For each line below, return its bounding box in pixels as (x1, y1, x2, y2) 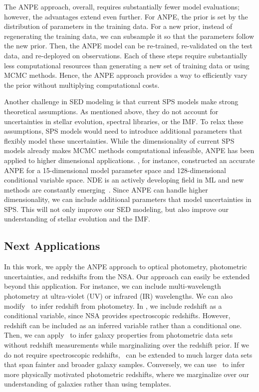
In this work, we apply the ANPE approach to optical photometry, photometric (4, 261, 247, 272)
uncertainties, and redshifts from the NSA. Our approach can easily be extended (4, 271, 250, 281)
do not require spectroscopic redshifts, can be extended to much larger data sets (4, 349, 253, 360)
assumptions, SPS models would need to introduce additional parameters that (4, 126, 243, 136)
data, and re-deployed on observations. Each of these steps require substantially (4, 50, 248, 60)
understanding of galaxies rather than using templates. (4, 379, 171, 389)
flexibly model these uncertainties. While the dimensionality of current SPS (4, 135, 235, 146)
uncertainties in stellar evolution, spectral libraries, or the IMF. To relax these (4, 116, 244, 126)
